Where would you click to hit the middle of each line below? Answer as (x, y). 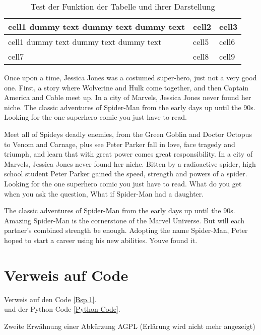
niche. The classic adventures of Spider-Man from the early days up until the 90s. (130, 107)
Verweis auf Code (66, 275)
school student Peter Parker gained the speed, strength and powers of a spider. (126, 174)
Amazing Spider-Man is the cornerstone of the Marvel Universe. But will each (124, 220)
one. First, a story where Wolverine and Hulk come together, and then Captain (126, 87)
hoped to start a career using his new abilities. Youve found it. (101, 240)
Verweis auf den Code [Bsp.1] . (50, 299)
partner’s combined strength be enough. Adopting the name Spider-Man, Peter (126, 230)
